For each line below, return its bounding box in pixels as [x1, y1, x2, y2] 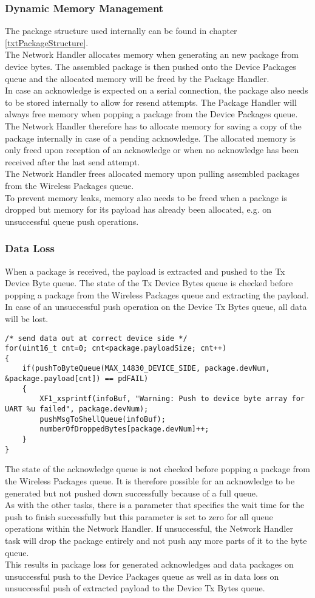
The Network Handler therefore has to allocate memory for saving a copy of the [5, 119, 302, 132]
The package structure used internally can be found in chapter [5, 24, 237, 37]
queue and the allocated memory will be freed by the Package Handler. [5, 72, 269, 84]
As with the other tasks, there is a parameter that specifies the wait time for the [5, 498, 305, 511]
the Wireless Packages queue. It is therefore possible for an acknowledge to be [5, 474, 295, 487]
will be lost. [5, 312, 49, 325]
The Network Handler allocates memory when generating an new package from [5, 48, 299, 61]
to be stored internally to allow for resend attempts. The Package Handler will [5, 95, 297, 108]
